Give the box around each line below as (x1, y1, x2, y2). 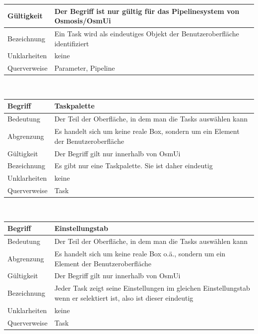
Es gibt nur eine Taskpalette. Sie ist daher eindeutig (54, 160, 213, 171)
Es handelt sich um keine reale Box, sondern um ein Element (54, 126, 240, 136)
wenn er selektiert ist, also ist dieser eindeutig (54, 292, 193, 303)
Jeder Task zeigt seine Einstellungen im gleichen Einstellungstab (54, 283, 250, 293)
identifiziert (54, 38, 89, 48)
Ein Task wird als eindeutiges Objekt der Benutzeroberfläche (54, 28, 239, 38)
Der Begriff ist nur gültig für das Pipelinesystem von (54, 5, 240, 16)
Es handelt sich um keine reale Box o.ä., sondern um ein (54, 248, 226, 258)
